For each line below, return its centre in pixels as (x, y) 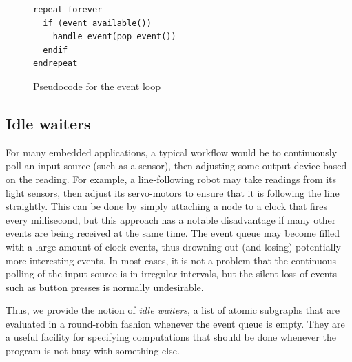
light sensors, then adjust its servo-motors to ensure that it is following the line (173, 192)
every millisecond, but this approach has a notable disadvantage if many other (171, 219)
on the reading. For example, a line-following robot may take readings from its (171, 179)
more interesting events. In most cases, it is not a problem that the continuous (171, 260)
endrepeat (55, 64)
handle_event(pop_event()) (114, 37)
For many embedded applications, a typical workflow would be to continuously (172, 152)
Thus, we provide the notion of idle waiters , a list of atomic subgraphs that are (173, 310)
